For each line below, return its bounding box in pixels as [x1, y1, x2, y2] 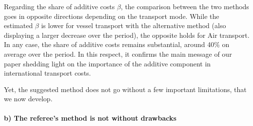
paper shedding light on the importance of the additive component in [4, 58, 211, 68]
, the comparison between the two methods [120, 1, 249, 11]
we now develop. [4, 94, 53, 104]
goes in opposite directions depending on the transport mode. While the [4, 11, 219, 21]
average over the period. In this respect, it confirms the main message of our [4, 48, 232, 59]
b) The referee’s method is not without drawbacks [4, 112, 176, 123]
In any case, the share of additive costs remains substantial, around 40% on [4, 39, 230, 49]
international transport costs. [4, 68, 91, 78]
